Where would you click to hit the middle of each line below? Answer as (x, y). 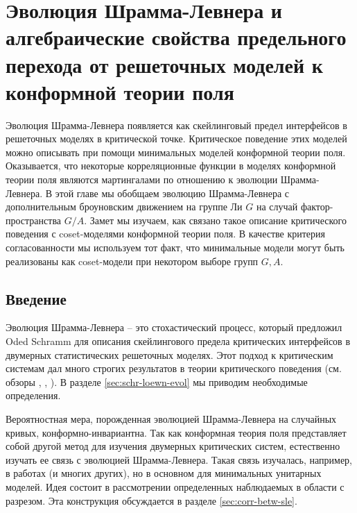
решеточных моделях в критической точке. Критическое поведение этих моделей (176, 138)
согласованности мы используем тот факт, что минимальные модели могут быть (175, 247)
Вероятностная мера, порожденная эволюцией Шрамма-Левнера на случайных (171, 418)
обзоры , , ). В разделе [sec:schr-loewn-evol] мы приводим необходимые (157, 381)
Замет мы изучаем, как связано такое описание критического (218, 220)
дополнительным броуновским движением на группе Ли (124, 207)
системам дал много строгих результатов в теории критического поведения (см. (174, 368)
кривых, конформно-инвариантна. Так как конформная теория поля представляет (176, 432)
